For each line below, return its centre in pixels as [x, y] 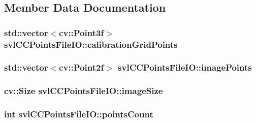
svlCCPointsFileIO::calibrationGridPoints [91, 44]
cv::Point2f [82, 67]
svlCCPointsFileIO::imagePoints [185, 67]
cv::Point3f [82, 32]
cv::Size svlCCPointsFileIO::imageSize [84, 91]
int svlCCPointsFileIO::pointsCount [79, 114]
